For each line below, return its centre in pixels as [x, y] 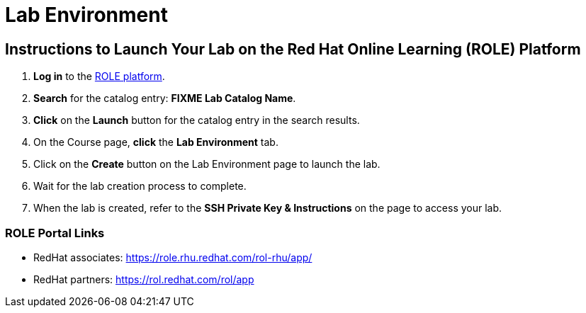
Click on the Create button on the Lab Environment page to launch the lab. [207, 164]
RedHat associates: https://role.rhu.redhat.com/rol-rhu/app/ [173, 257]
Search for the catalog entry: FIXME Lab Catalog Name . [165, 98]
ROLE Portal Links [55, 233]
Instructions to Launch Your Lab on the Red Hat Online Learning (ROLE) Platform [293, 49]
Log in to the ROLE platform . [99, 76]
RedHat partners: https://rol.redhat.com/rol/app [144, 279]
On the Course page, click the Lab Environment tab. [156, 142]
